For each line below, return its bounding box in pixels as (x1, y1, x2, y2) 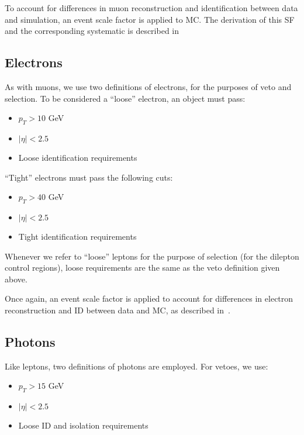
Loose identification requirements (18, 151, 137, 163)
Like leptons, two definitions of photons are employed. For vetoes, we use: (5, 360, 268, 372)
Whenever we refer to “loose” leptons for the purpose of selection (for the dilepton (5, 250, 299, 262)
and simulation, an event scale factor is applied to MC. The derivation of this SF (5, 13, 295, 25)
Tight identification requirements (18, 230, 137, 242)
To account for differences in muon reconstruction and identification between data (5, 2, 298, 13)
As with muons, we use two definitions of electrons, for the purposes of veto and (5, 80, 292, 92)
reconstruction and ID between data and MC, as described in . (5, 303, 230, 316)
